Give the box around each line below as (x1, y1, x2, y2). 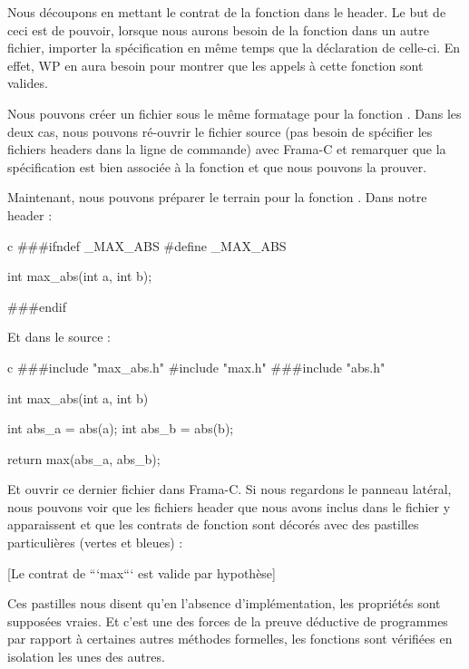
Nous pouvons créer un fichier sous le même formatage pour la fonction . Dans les (7, 103, 462, 122)
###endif (7, 296, 66, 315)
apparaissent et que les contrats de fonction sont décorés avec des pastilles (7, 515, 419, 534)
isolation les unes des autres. (7, 647, 165, 666)
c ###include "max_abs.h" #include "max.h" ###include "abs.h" (7, 357, 386, 376)
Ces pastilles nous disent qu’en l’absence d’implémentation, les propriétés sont (7, 594, 441, 613)
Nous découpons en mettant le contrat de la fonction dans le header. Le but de (7, 3, 446, 21)
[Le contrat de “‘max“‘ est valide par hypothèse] (7, 563, 276, 582)
